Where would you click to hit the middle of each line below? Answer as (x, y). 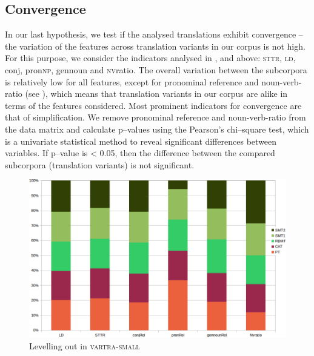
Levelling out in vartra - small (85, 345)
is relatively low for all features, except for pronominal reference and (132, 81)
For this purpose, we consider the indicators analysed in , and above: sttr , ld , (150, 58)
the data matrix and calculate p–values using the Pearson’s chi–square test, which (157, 129)
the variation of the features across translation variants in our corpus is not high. (155, 46)
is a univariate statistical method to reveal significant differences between (141, 141)
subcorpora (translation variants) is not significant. (100, 164)
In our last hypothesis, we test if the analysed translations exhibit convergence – (154, 34)
